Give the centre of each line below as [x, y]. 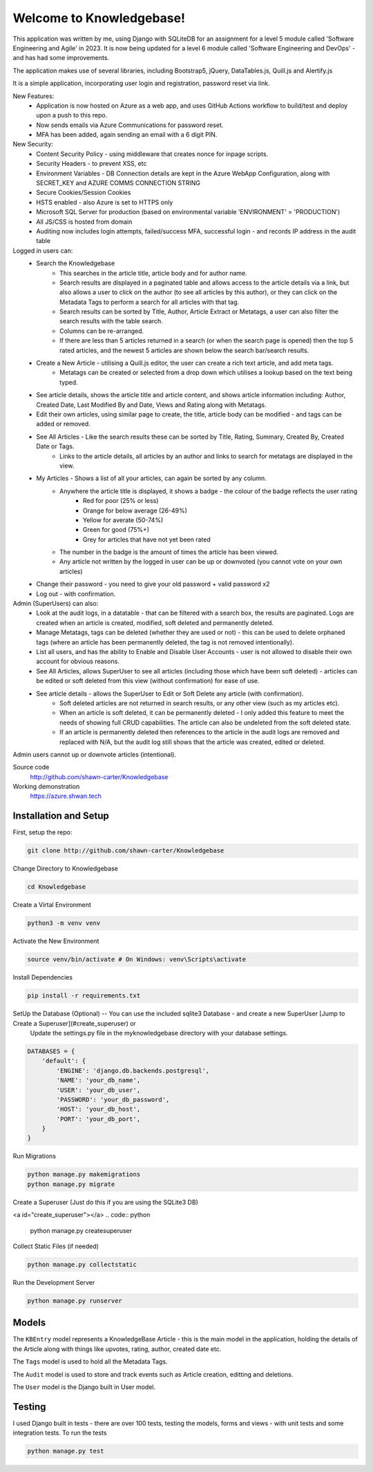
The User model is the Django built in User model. [84, 1387]
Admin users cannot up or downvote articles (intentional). [95, 754]
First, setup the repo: [42, 832]
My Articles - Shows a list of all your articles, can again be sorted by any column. [152, 478]
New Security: [33, 144]
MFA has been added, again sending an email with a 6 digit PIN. [127, 135]
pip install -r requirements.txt [84, 996]
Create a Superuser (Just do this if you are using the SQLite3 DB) [105, 1202]
